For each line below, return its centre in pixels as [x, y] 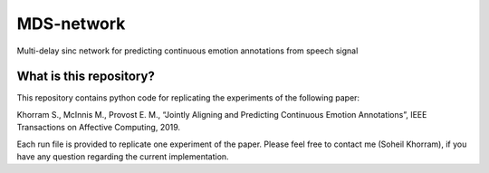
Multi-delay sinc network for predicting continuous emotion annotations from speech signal [187, 51]
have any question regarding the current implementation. [123, 157]
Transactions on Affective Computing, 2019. [99, 128]
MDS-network [71, 24]
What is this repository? [86, 77]
